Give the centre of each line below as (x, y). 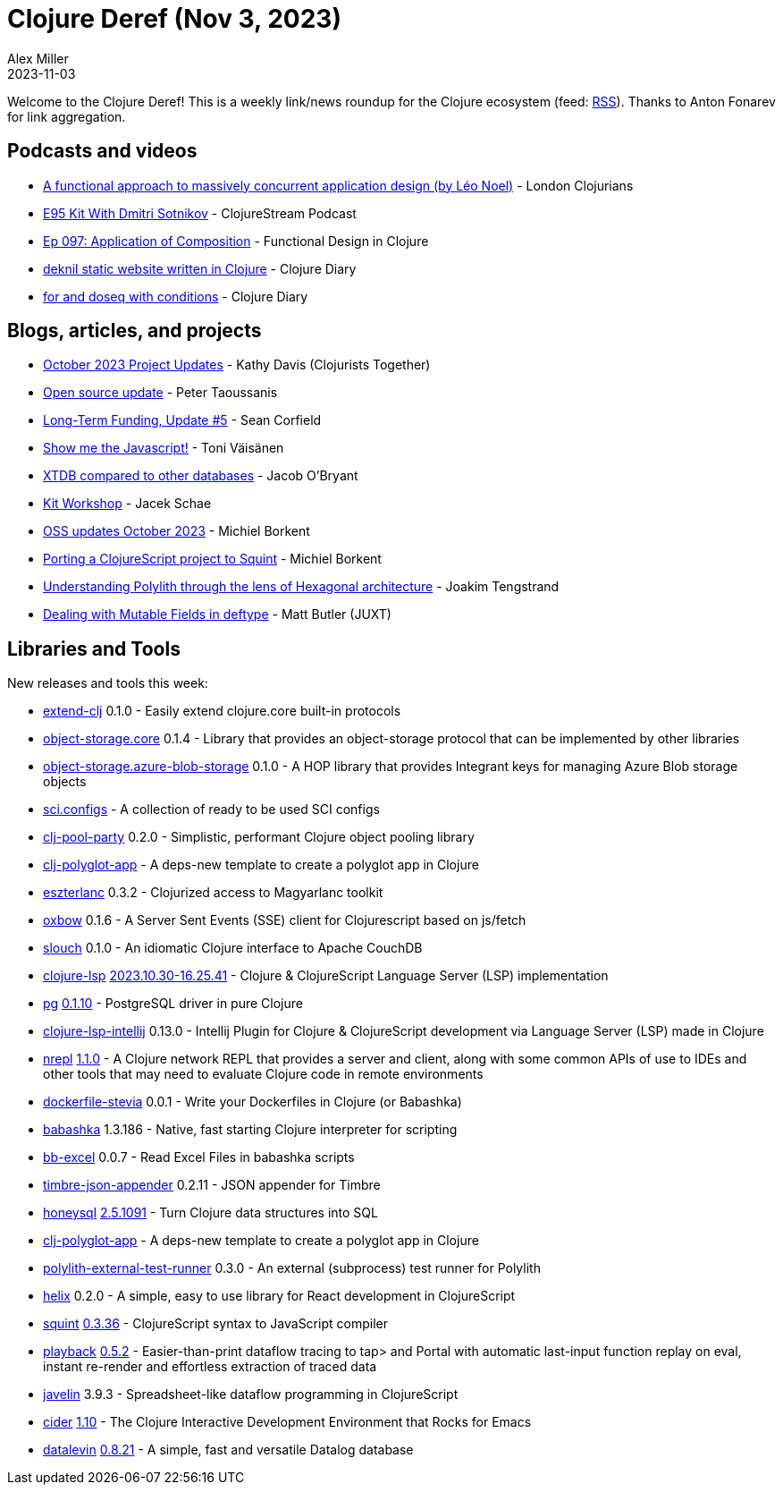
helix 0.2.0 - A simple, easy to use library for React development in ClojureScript (279, 1296)
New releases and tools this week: (108, 683)
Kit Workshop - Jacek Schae (127, 504)
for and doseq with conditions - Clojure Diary (176, 296)
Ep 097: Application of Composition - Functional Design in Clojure (236, 241)
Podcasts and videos (102, 151)
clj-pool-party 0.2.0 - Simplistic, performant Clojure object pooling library (259, 837)
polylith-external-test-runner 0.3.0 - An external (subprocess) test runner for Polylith (292, 1268)
